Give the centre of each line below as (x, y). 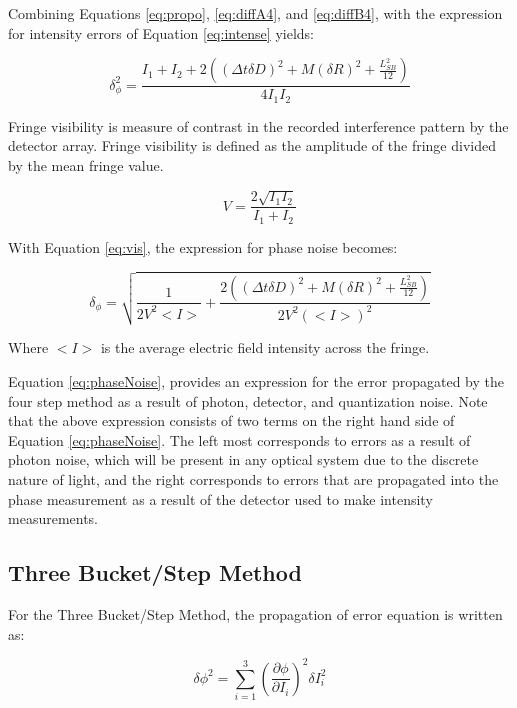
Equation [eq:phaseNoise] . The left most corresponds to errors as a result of (239, 439)
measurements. (53, 518)
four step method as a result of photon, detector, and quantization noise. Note (248, 400)
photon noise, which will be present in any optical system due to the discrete (243, 459)
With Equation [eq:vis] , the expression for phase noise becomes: (203, 246)
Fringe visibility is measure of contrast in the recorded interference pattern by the (258, 125)
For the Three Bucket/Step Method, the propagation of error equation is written (255, 613)
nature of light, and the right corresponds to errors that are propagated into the (253, 478)
